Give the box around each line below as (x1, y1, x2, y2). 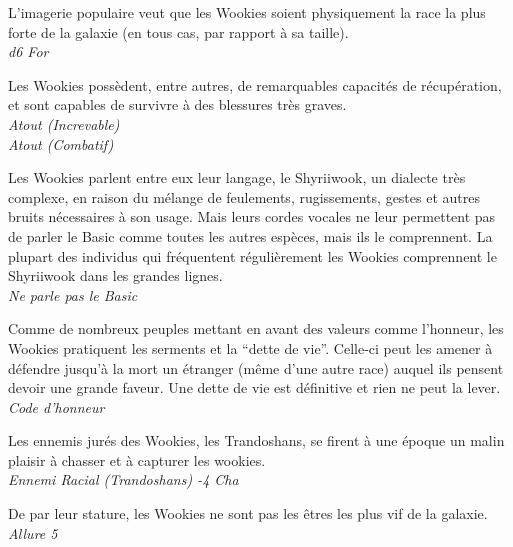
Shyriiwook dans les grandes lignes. (8, 265, 223, 286)
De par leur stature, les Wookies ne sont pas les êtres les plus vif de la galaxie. (8, 503, 488, 524)
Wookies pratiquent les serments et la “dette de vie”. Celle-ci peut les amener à (8, 337, 493, 358)
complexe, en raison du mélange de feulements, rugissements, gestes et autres (8, 186, 480, 207)
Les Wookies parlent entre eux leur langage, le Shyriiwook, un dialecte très (8, 167, 466, 188)
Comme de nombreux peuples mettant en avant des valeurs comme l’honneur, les (8, 318, 504, 339)
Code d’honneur (8, 396, 105, 417)
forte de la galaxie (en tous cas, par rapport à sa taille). (8, 21, 349, 42)
